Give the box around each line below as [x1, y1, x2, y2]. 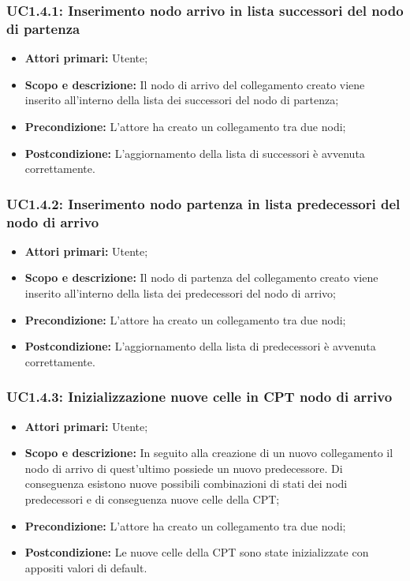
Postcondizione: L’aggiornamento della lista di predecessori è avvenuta [24, 338, 376, 354]
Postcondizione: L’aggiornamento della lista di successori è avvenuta [24, 144, 365, 161]
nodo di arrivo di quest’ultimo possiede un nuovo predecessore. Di [24, 459, 343, 476]
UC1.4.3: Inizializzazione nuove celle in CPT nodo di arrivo [6, 387, 393, 407]
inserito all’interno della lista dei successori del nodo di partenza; [24, 92, 339, 108]
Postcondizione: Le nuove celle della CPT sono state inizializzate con [24, 544, 369, 560]
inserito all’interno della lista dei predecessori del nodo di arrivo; [24, 285, 336, 302]
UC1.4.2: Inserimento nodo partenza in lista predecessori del [6, 193, 401, 213]
